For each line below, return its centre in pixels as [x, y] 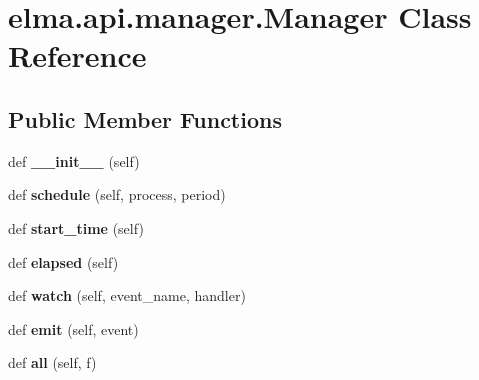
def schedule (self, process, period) [117, 194]
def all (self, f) [52, 362]
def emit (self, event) [73, 328]
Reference [77, 55]
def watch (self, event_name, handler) [127, 295]
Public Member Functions [145, 118]
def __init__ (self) [74, 160]
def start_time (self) [76, 227]
